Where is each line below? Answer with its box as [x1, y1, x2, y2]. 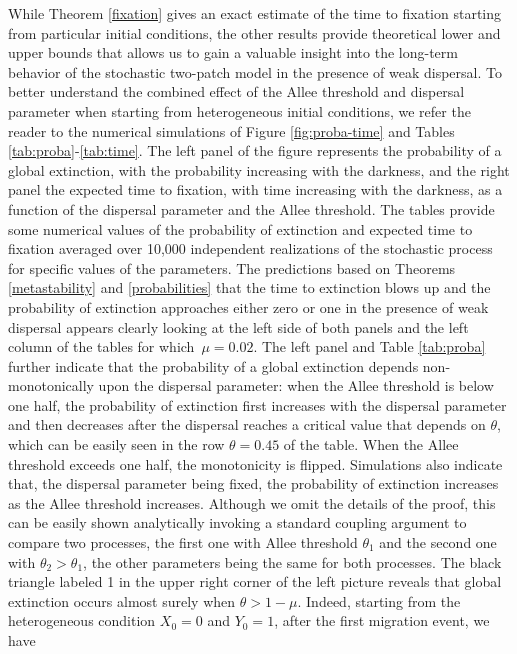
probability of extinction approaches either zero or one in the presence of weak [8, 296, 489, 317]
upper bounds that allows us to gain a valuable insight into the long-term [8, 42, 458, 63]
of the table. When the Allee [283, 434, 459, 455]
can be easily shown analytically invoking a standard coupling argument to [8, 512, 467, 533]
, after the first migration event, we [274, 610, 490, 631]
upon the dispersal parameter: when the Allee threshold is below [98, 375, 494, 396]
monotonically [8, 375, 94, 396]
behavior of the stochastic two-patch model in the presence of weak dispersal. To [8, 61, 502, 82]
